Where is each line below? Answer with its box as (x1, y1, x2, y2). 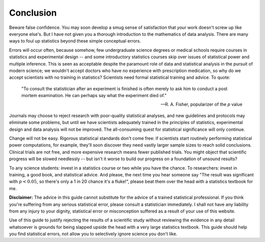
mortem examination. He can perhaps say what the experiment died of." (21, 93, 167, 98)
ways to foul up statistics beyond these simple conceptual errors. (9, 38, 141, 44)
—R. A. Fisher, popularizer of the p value (160, 101, 242, 107)
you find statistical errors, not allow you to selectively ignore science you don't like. (9, 231, 178, 237)
